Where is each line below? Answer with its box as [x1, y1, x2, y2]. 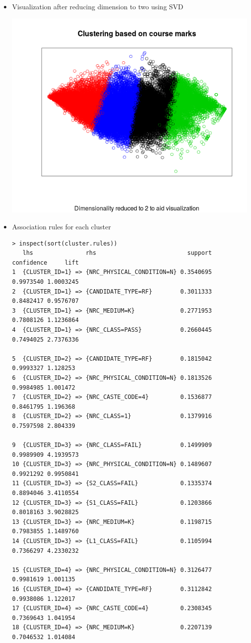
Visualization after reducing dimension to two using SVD [12, 1, 183, 11]
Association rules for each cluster [12, 222, 111, 232]
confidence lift [12, 259, 79, 266]
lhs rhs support [23, 249, 212, 257]
